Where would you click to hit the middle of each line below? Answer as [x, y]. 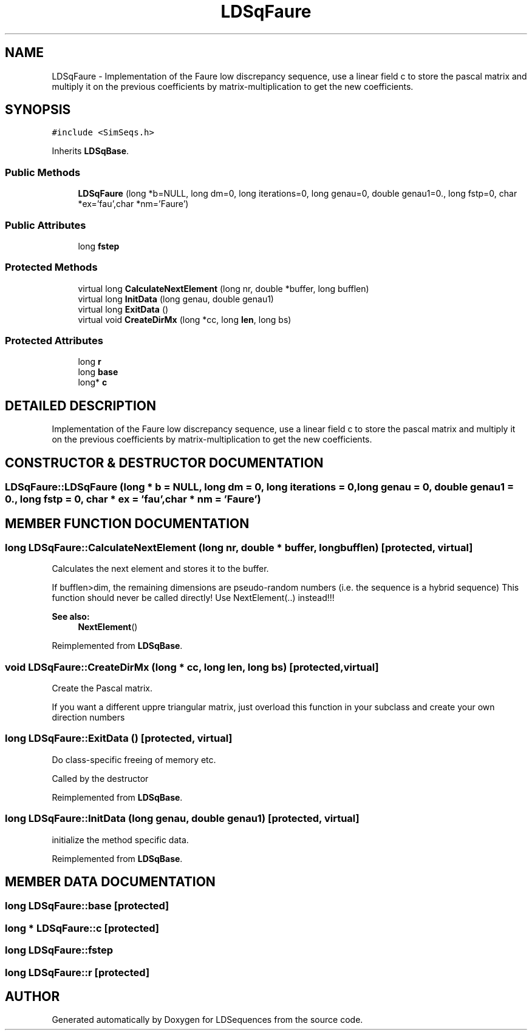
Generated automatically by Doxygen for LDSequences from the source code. [207, 1020]
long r [90, 362]
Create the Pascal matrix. [102, 688]
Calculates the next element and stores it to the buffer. [160, 569]
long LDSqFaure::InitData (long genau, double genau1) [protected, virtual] [182, 819]
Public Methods [43, 172]
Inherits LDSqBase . [90, 151]
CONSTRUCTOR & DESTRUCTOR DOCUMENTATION [164, 463]
